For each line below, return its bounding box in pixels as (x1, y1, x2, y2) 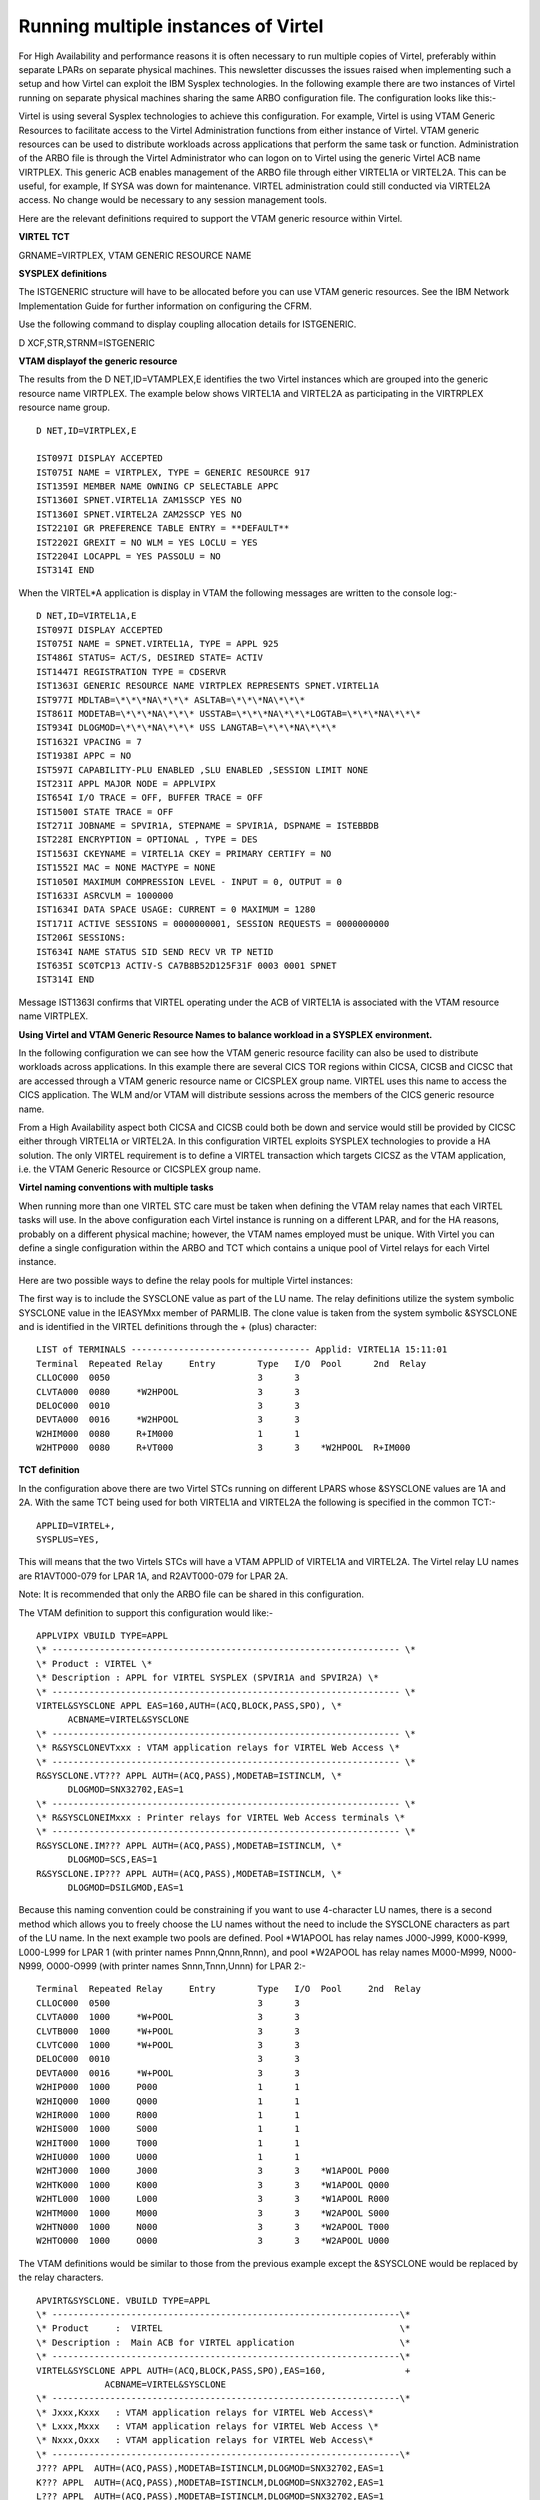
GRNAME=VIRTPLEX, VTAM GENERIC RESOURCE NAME (18, 249, 252, 261)
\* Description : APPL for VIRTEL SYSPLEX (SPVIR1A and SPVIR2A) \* (36, 1672, 379, 1684)
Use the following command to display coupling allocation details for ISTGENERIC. (18, 318, 357, 330)
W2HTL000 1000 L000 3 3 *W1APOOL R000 (36, 2193, 390, 2205)
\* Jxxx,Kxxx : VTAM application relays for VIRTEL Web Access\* (36, 2406, 374, 2418)
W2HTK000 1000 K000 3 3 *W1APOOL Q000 (36, 2179, 390, 2190)
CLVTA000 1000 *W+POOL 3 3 (36, 2011, 300, 2023)
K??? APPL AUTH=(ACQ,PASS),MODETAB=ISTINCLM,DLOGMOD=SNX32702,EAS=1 (36, 2476, 385, 2488)
